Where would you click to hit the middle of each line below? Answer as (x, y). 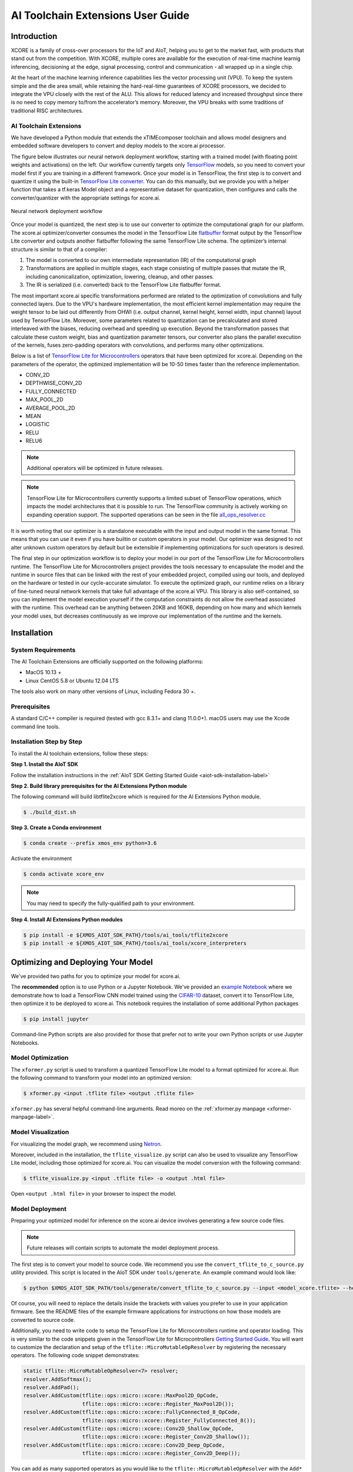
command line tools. (35, 727)
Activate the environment (41, 858)
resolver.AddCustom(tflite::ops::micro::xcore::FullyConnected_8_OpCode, (132, 1412)
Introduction (34, 36)
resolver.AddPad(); (51, 1388)
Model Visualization (40, 1132)
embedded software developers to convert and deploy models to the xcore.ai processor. (118, 146)
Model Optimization (40, 1058)
